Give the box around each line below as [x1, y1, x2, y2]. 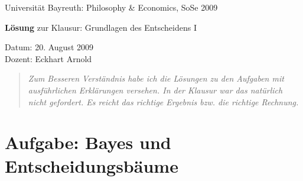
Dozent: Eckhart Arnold [5, 52, 92, 64]
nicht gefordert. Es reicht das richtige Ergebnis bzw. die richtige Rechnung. [28, 95, 299, 108]
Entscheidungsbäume [5, 153, 178, 177]
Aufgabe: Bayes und [5, 130, 171, 154]
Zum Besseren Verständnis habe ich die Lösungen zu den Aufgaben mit [28, 72, 284, 85]
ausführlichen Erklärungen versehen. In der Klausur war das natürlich [28, 83, 283, 96]
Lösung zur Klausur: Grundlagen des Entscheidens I [5, 21, 197, 33]
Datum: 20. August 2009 [5, 41, 93, 53]
